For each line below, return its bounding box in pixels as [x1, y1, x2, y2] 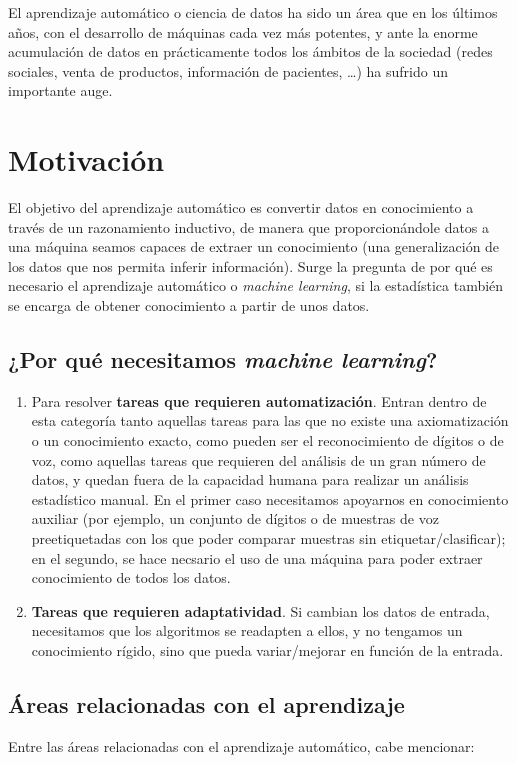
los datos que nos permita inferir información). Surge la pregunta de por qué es [8, 255, 493, 276]
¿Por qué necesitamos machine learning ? [8, 344, 438, 375]
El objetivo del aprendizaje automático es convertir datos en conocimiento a [8, 197, 474, 218]
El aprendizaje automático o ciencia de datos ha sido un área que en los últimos [8, 2, 498, 22]
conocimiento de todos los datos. [31, 567, 231, 588]
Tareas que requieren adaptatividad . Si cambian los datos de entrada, [31, 600, 490, 621]
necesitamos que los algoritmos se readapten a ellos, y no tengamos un [31, 620, 463, 641]
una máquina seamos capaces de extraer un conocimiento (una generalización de [8, 236, 500, 257]
